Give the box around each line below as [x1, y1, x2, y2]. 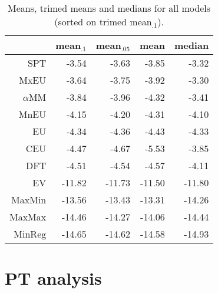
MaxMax [9, 210, 47, 223]
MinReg [14, 227, 47, 241]
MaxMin [11, 193, 47, 206]
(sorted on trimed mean [54, 15, 152, 28]
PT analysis [5, 266, 102, 290]
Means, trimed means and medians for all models [8, 1, 211, 15]
